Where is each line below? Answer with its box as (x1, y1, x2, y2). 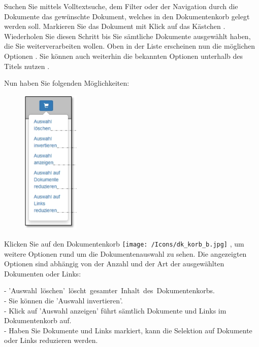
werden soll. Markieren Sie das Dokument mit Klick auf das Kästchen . (4, 21, 225, 31)
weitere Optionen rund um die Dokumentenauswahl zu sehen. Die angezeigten (4, 248, 247, 259)
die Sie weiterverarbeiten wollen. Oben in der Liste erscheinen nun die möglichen (4, 41, 255, 51)
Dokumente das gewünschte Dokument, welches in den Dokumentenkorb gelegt (4, 11, 250, 21)
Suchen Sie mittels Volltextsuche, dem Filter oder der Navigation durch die (4, 1, 238, 11)
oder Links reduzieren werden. (4, 335, 98, 345)
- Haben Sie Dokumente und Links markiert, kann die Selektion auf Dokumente (4, 325, 252, 335)
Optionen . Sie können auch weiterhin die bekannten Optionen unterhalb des (4, 50, 243, 61)
